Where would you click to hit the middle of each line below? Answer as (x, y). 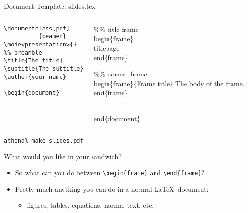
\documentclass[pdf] (37, 28)
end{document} (117, 118)
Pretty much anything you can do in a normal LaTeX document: (112, 189)
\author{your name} (35, 77)
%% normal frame (120, 73)
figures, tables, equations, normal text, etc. (90, 205)
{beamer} (52, 37)
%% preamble (23, 53)
